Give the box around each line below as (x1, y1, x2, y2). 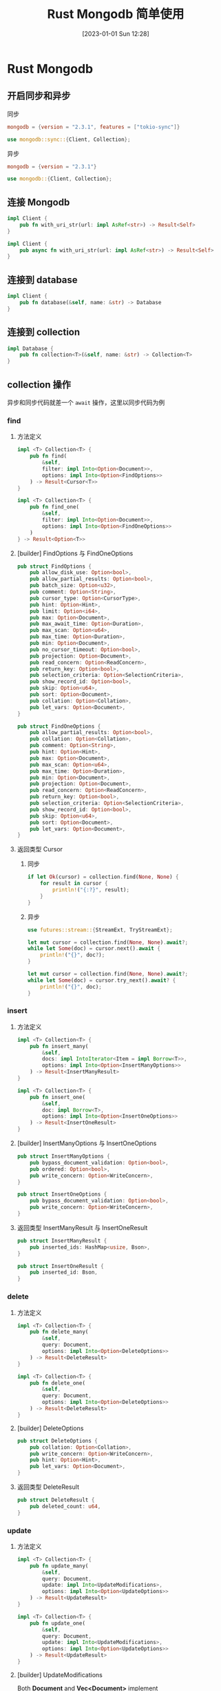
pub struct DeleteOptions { (17, 1437, 98, 1444)
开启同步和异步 (7, 90, 71, 102)
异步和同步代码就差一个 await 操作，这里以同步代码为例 (7, 398, 165, 406)
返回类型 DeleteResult (17, 1483, 79, 1491)
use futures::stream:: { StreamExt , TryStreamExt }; (27, 926, 173, 933)
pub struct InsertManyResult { (17, 1237, 107, 1244)
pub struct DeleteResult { (17, 1496, 95, 1504)
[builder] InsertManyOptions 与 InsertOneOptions (17, 1139, 157, 1147)
